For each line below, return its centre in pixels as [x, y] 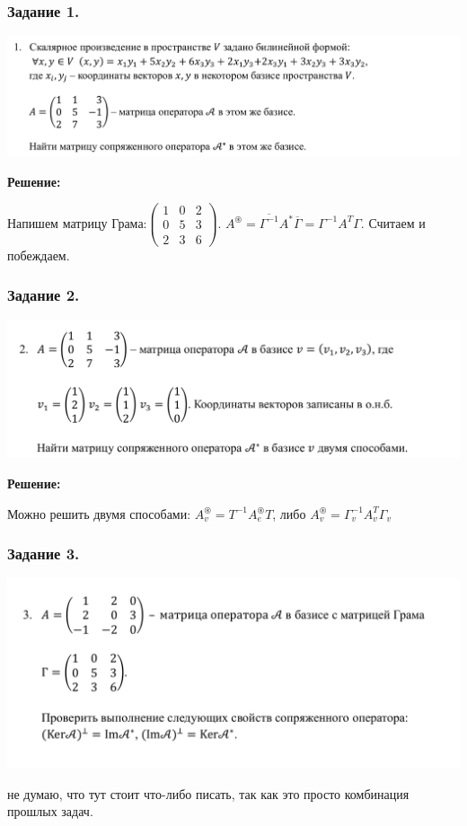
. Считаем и [393, 222]
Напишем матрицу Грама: [77, 222]
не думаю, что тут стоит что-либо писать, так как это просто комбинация [208, 793]
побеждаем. [39, 255]
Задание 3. [44, 554]
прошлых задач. [50, 811]
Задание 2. [44, 295]
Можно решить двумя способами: [99, 513]
